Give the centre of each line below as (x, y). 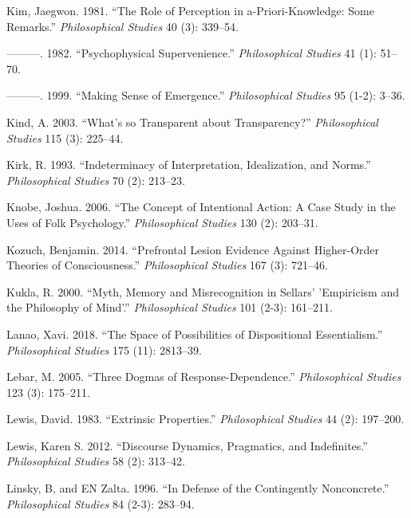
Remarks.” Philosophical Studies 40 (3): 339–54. (123, 26)
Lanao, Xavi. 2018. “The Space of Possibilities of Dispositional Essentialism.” (195, 334)
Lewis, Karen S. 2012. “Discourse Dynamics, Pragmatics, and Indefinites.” (187, 445)
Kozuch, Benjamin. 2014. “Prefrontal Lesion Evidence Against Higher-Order (193, 249)
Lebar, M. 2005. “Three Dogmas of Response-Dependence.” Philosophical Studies (204, 377)
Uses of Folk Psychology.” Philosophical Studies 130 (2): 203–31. (162, 222)
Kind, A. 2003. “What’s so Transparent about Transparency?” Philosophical (192, 122)
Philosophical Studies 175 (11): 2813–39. (104, 349)
